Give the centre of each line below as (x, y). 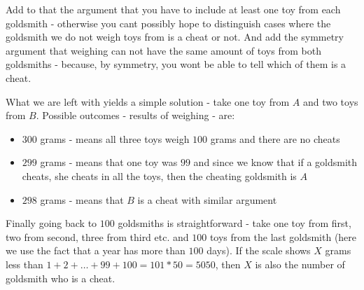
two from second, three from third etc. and (97, 236)
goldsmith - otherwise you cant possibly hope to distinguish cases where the (168, 23)
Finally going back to (51, 223)
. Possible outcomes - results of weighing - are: (135, 115)
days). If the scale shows (259, 250)
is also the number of (300, 264)
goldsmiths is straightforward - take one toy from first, (234, 223)
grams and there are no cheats (275, 138)
